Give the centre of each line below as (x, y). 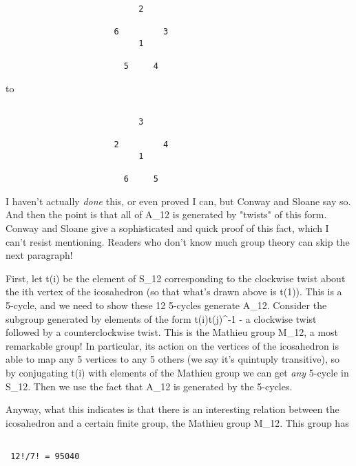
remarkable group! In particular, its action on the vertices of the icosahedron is (172, 345)
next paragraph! (39, 255)
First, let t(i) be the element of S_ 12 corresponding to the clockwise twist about (176, 278)
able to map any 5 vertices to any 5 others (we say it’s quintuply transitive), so (173, 359)
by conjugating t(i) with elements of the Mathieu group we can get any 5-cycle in (177, 372)
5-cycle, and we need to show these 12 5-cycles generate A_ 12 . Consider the (166, 305)
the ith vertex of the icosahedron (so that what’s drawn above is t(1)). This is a (174, 292)
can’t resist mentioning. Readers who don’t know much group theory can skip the (178, 241)
